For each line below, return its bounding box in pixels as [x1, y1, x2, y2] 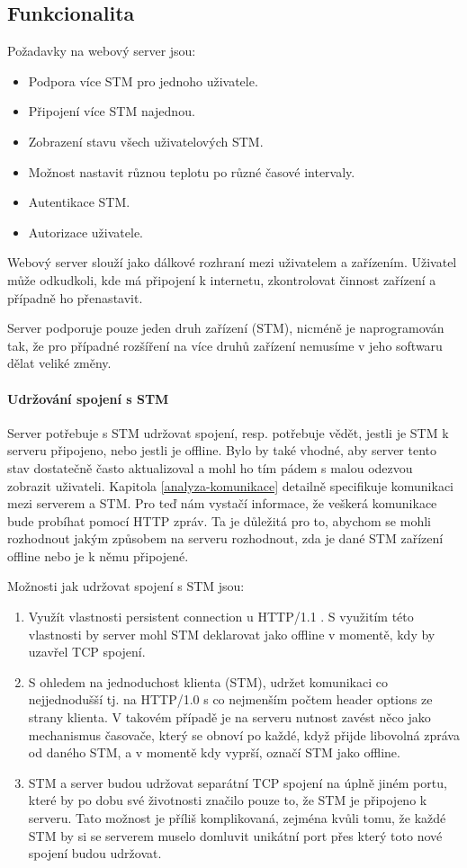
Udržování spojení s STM [7, 389, 169, 407]
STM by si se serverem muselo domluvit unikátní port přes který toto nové [28, 826, 443, 845]
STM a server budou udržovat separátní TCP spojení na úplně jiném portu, [28, 773, 447, 792]
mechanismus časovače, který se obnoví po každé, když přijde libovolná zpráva [28, 725, 460, 744]
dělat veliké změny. [7, 353, 112, 372]
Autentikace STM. [28, 192, 130, 211]
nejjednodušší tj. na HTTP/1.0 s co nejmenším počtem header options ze [28, 690, 433, 709]
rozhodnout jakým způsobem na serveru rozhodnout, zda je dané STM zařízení [7, 529, 444, 548]
